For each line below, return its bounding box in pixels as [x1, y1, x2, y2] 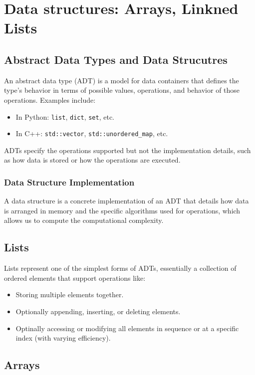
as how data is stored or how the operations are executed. [4, 155, 181, 165]
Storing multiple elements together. [15, 289, 124, 300]
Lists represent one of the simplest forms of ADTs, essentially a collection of [4, 263, 237, 273]
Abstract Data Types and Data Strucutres [4, 51, 228, 67]
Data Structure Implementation [4, 176, 135, 188]
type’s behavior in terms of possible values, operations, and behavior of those [4, 85, 240, 95]
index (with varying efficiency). [15, 333, 111, 343]
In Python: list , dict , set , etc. [15, 111, 115, 122]
